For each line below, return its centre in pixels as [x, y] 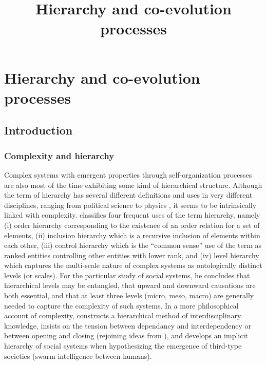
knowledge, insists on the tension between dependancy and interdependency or [128, 325]
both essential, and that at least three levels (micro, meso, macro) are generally [129, 295]
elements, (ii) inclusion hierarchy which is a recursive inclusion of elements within [132, 235]
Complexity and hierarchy [59, 155]
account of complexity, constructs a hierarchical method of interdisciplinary [123, 315]
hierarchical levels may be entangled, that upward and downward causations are [130, 285]
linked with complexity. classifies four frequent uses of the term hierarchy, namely [132, 215]
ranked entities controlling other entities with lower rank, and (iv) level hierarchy [132, 255]
